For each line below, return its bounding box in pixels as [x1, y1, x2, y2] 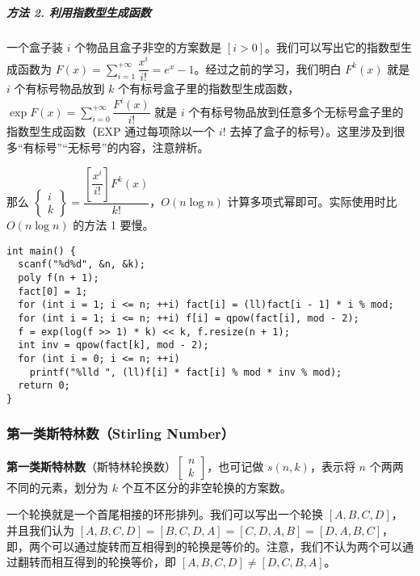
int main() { [6, 245, 76, 257]
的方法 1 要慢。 [73, 217, 154, 233]
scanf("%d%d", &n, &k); [18, 259, 145, 271]
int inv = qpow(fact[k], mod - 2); [18, 339, 209, 351]
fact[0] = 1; [18, 285, 88, 297]
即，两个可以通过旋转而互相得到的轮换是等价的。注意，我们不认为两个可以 [6, 537, 402, 554]
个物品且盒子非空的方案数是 [74, 38, 222, 55]
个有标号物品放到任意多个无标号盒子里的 [188, 103, 404, 120]
